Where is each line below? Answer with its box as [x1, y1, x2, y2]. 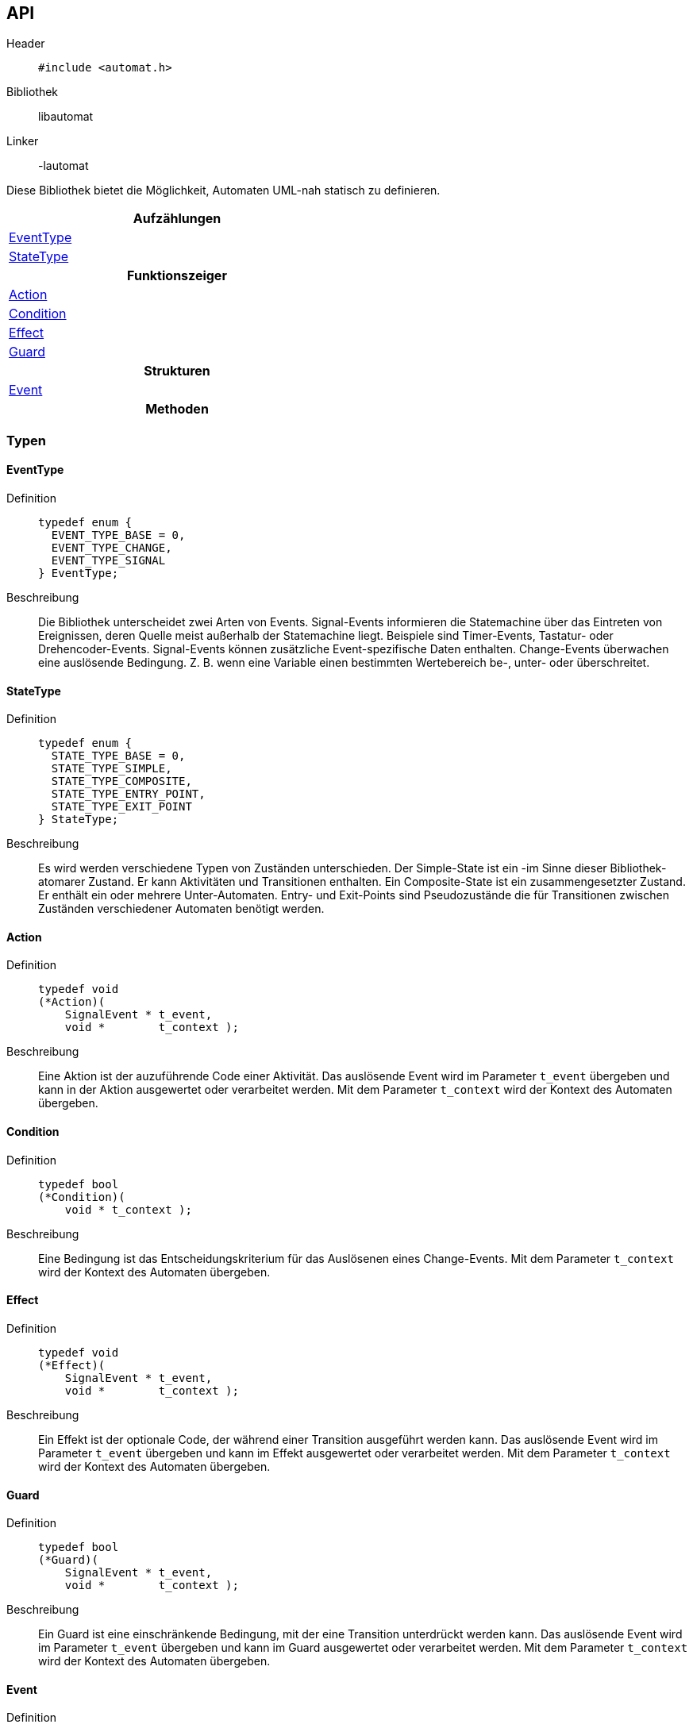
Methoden [145, 401, 209, 418]
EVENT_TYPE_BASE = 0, [51, 529, 186, 542]
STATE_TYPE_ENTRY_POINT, [51, 787, 206, 801]
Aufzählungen [133, 210, 221, 227]
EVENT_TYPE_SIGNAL [51, 554, 166, 568]
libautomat [38, 110, 94, 124]
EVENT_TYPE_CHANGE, [51, 541, 172, 555]
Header [6, 37, 45, 51]
